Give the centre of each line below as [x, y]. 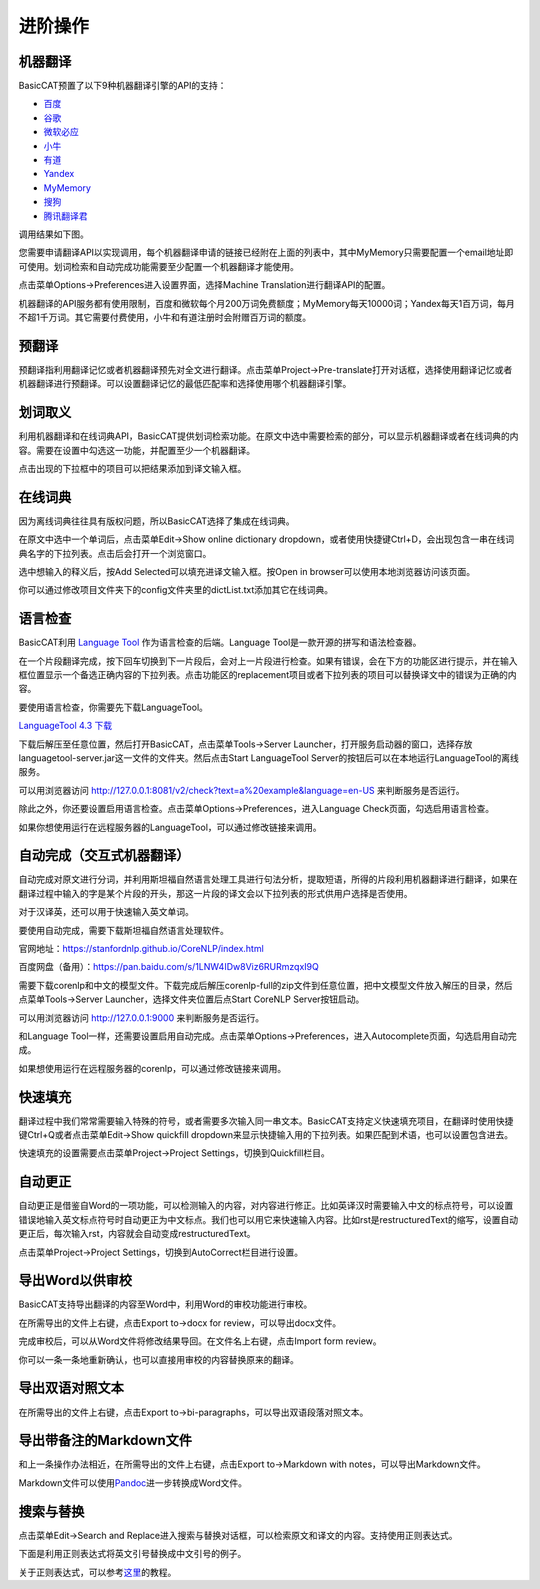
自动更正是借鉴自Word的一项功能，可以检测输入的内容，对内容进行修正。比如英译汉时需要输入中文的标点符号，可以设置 [266, 1206]
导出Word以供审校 [75, 1280]
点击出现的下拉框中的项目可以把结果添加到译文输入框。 [132, 468]
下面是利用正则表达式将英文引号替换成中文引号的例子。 [132, 1554]
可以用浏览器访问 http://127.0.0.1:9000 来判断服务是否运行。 [141, 1017]
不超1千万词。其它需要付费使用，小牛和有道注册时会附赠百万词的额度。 [165, 317]
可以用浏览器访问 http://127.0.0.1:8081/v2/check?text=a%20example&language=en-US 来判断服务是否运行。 [241, 790]
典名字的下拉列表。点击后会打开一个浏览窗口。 [115, 553]
